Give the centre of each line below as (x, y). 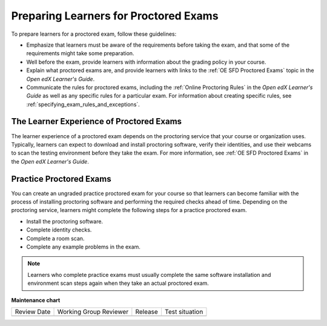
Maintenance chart (36, 300)
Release (147, 311)
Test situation (184, 311)
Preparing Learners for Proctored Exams (115, 16)
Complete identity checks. (59, 230)
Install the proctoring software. (64, 221)
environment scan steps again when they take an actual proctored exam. (118, 283)
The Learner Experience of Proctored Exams (96, 121)
